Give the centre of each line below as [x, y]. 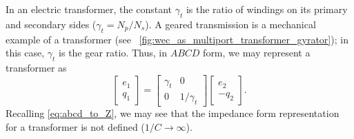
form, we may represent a [257, 53]
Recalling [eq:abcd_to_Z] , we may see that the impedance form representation [173, 113]
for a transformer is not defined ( [75, 126]
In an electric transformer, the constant [89, 9]
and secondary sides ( [51, 24]
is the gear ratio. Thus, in [113, 53]
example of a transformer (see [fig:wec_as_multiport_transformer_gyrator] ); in [177, 39]
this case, [25, 53]
